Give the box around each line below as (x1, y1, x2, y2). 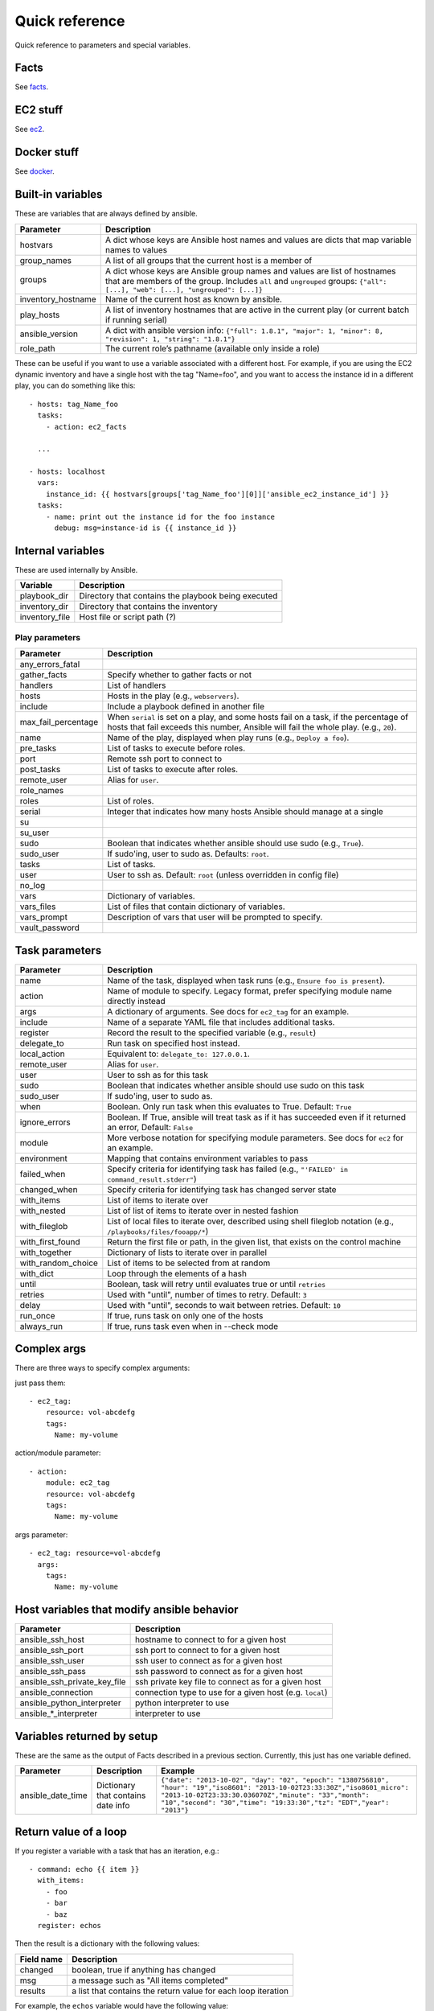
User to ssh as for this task (107, 1069, 209, 1080)
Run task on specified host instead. (107, 1038, 240, 1049)
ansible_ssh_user (19, 1655, 84, 1667)
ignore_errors (19, 1117, 72, 1128)
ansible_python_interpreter (19, 1697, 121, 1709)
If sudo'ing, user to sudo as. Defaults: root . (107, 849, 269, 860)
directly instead (107, 995, 166, 1006)
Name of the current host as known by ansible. (104, 294, 283, 305)
